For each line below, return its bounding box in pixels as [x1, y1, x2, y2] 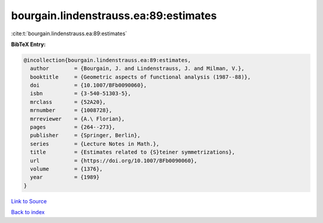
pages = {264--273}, [30, 124, 116, 131]
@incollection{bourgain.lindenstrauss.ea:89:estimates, [23, 57, 191, 63]
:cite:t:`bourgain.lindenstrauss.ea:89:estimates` [11, 30, 127, 37]
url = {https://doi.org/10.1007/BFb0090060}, [30, 157, 197, 164]
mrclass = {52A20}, [30, 99, 106, 105]
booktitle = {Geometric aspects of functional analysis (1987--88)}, [30, 74, 251, 80]
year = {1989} [30, 174, 100, 181]
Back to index [11, 209, 45, 216]
